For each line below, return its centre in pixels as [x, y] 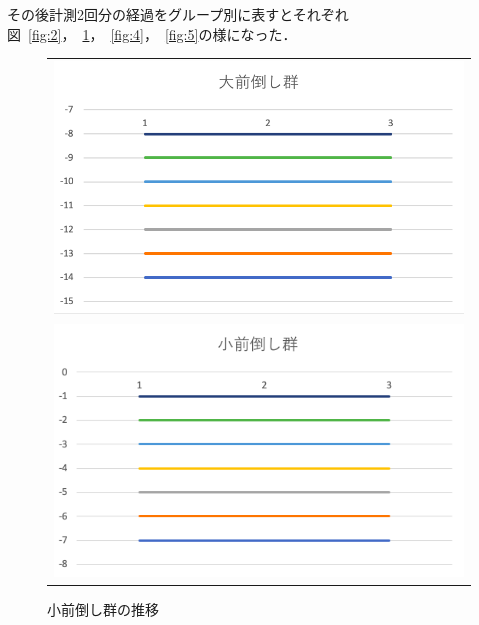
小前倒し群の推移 [103, 609]
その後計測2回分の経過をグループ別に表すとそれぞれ [178, 14]
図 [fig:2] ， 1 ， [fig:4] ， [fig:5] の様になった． [152, 33]
